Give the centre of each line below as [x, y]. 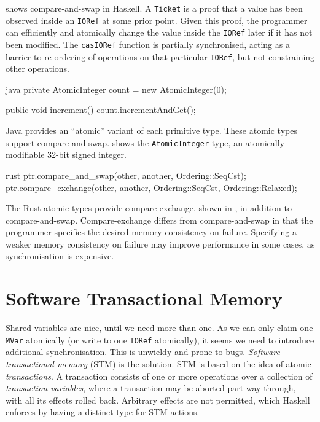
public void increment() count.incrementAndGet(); [101, 110]
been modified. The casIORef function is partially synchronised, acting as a [148, 44]
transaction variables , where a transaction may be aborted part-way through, [151, 388]
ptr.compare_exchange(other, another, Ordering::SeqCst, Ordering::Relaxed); [151, 187]
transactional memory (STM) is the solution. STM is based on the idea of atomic [158, 364]
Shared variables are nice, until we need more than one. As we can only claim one [159, 328]
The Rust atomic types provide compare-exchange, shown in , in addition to [149, 208]
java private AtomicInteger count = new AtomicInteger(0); [116, 89]
